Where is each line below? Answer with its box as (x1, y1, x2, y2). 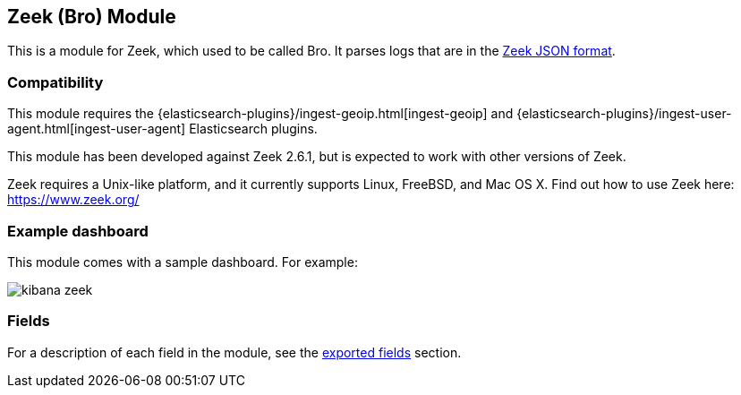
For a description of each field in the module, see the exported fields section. (7, 344, 462, 360)
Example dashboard (7, 221, 149, 240)
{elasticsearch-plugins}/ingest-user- (516, 106, 732, 122)
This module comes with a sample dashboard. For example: (7, 253, 358, 270)
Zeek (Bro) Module (7, 5, 176, 28)
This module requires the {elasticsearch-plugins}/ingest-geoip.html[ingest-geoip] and (7, 106, 514, 122)
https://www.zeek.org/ (7, 192, 140, 208)
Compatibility (7, 73, 104, 91)
